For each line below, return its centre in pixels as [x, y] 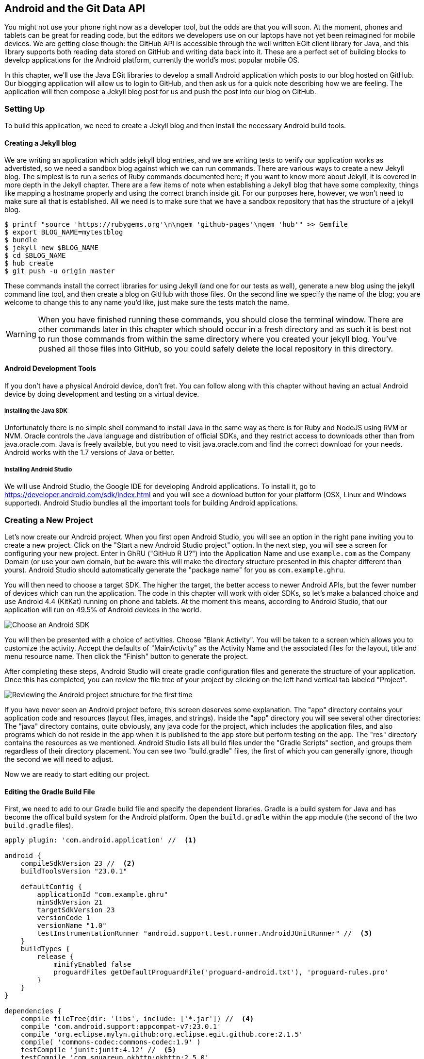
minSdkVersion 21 [70, 902]
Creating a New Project [49, 520]
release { [56, 957]
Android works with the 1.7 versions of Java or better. [90, 453]
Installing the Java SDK [36, 411]
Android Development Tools [50, 368]
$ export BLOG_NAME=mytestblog [64, 232]
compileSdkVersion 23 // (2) [78, 864]
